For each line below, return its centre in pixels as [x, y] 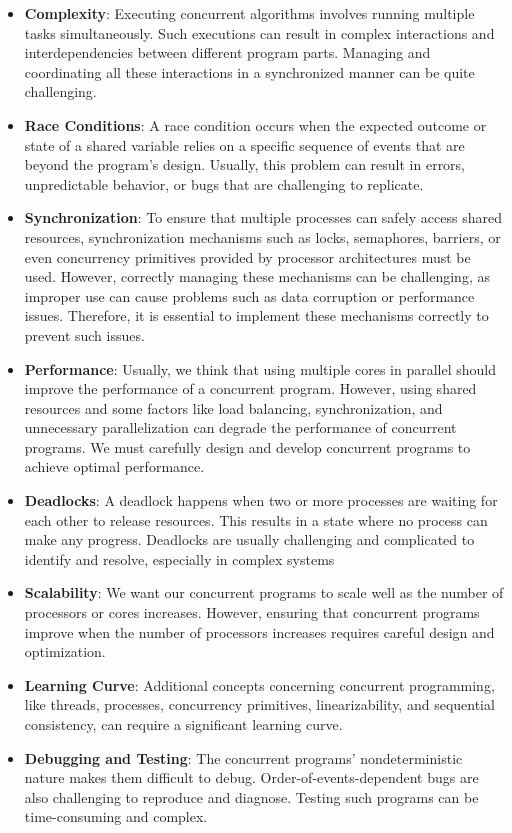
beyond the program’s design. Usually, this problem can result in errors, [245, 164]
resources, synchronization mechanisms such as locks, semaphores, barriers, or [262, 236]
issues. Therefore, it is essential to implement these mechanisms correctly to [256, 315]
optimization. [65, 651]
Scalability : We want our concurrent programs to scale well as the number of [264, 592]
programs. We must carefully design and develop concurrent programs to [247, 446]
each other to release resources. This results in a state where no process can [256, 519]
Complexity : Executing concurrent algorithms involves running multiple [249, 13]
